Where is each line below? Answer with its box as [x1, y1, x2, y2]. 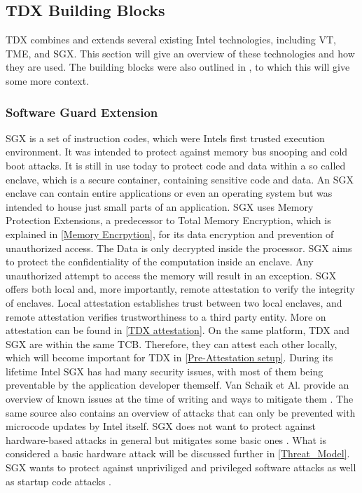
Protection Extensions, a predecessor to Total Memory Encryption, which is [6, 213, 331, 228]
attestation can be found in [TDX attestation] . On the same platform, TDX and [6, 323, 350, 338]
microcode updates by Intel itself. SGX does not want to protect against [6, 419, 316, 433]
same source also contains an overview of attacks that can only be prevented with [6, 405, 356, 419]
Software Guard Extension [6, 103, 158, 120]
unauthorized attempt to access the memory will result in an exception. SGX [6, 268, 337, 282]
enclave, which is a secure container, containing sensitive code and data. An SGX [6, 172, 354, 186]
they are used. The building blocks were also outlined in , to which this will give [6, 60, 350, 74]
